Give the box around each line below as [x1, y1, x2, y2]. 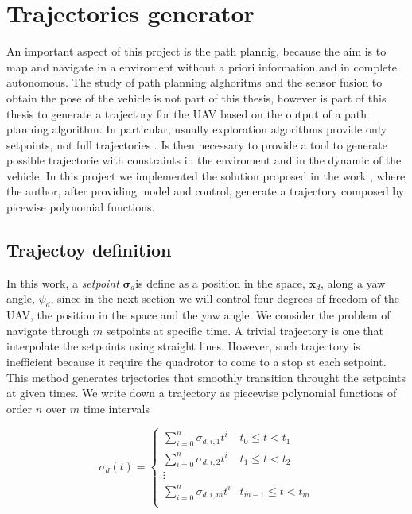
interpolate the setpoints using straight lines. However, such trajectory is [6, 338, 360, 354]
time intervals [83, 400, 150, 416]
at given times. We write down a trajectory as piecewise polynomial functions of [6, 385, 397, 401]
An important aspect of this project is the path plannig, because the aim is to [6, 43, 387, 60]
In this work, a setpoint [6, 274, 119, 291]
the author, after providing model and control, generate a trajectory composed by [6, 183, 405, 199]
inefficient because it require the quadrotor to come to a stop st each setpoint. [6, 354, 387, 370]
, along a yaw [321, 274, 386, 291]
